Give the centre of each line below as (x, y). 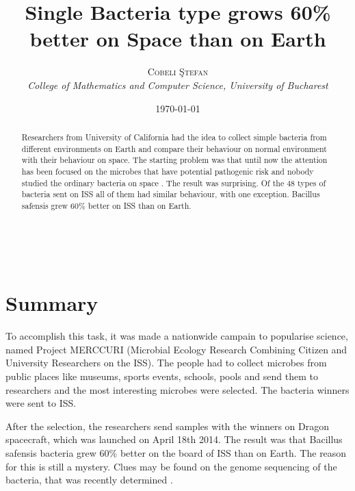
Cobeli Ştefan (178, 72)
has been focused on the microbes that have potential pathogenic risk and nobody (168, 171)
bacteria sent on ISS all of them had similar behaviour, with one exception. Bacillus (171, 194)
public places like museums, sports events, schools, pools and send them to (162, 376)
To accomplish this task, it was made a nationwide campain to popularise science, (177, 336)
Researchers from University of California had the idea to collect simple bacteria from (174, 137)
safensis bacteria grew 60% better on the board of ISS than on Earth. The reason (176, 452)
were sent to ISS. (41, 403)
